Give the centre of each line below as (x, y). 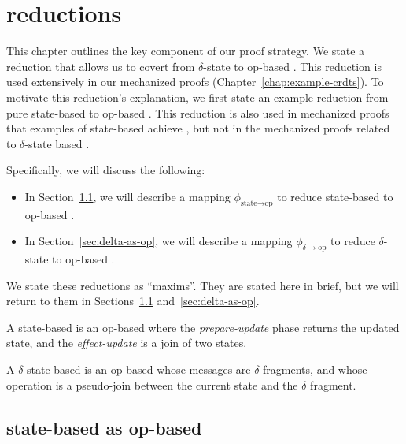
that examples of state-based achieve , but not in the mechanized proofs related (198, 128)
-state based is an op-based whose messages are (137, 369)
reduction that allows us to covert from (101, 66)
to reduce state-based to (335, 196)
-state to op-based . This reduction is (292, 66)
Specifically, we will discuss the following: (106, 170)
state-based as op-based (104, 427)
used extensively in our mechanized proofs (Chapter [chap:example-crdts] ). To (195, 82)
